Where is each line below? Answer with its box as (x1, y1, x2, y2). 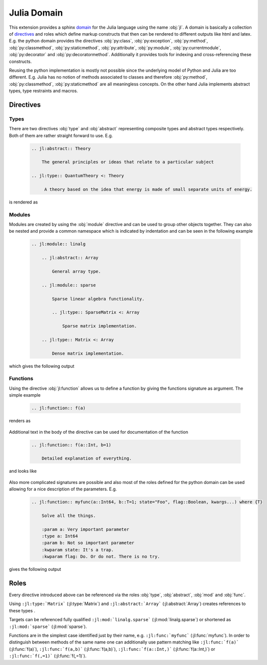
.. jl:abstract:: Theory (31, 145, 91, 151)
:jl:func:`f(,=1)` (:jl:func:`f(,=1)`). (9, 653, 87, 659)
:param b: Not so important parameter (41, 540, 134, 546)
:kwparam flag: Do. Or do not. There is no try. (41, 554, 160, 560)
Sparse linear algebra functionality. (52, 296, 145, 302)
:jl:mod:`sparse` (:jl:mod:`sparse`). (9, 624, 87, 629)
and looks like (9, 468, 37, 474)
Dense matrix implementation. (52, 350, 124, 356)
